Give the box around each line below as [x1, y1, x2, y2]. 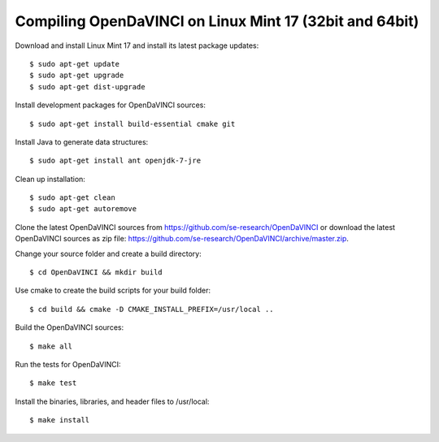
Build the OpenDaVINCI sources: [15, 323, 124, 332]
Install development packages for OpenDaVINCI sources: [15, 100, 206, 110]
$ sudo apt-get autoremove [29, 204, 137, 214]
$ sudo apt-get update [29, 59, 120, 68]
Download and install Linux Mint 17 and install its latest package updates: [15, 41, 259, 50]
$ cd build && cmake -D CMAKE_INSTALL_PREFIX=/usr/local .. [29, 305, 274, 314]
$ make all [29, 341, 73, 351]
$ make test [29, 379, 77, 388]
